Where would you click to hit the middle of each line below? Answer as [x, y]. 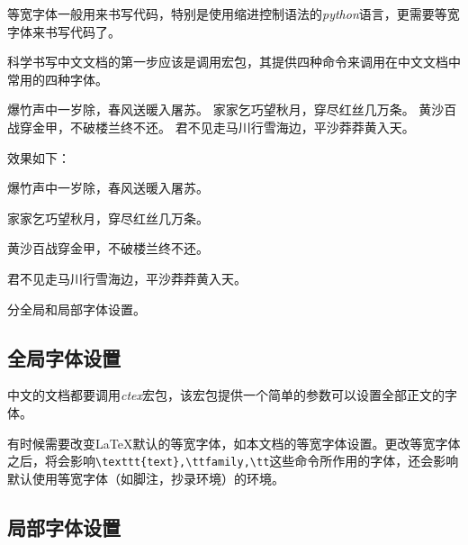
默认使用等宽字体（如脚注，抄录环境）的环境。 [146, 478]
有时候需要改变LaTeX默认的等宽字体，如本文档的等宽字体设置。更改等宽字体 [234, 443]
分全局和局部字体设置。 [76, 309]
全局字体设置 [64, 357]
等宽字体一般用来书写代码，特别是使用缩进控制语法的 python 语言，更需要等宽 [234, 14]
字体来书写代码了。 [64, 31]
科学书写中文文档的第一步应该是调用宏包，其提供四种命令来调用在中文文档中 [234, 62]
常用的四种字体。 [58, 79]
